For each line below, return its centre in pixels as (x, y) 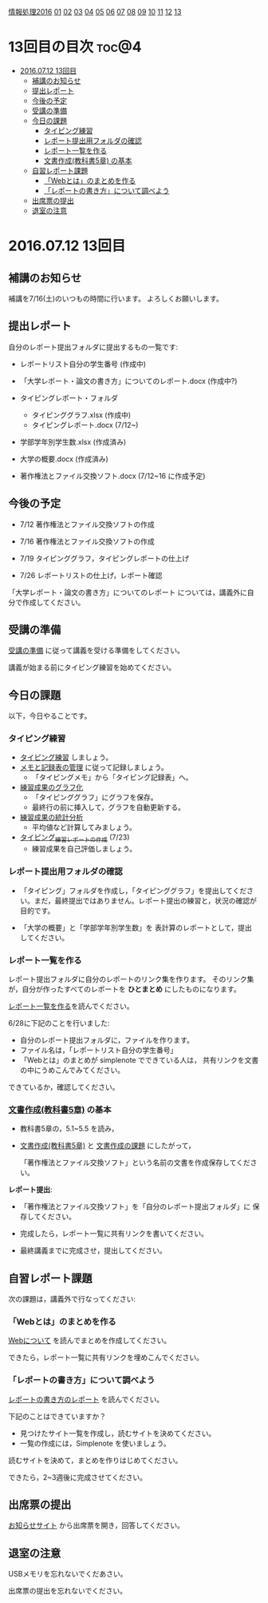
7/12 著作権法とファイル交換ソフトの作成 (87, 524)
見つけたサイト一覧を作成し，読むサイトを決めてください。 (118, 1433)
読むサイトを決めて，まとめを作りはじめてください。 (95, 1460)
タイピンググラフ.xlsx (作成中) (81, 415)
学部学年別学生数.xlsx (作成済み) (73, 441)
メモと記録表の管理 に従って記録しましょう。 (94, 768)
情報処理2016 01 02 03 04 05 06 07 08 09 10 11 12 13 (95, 12)
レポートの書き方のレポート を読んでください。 (86, 1399)
